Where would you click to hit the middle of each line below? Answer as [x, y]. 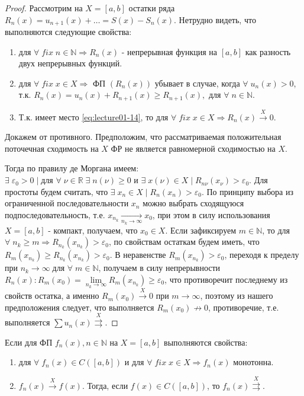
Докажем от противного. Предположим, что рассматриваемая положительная [143, 137]
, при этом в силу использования [211, 214]
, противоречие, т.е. [244, 307]
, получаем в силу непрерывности [159, 268]
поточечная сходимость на [52, 148]
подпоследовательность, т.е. [55, 214]
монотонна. [253, 362]
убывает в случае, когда [197, 83]
